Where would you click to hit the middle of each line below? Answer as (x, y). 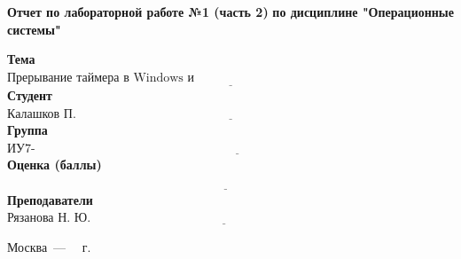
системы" (34, 29)
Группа (27, 130)
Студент (30, 95)
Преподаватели (50, 199)
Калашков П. (42, 114)
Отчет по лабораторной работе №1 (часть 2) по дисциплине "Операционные (230, 12)
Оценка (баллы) (55, 165)
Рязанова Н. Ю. (49, 219)
